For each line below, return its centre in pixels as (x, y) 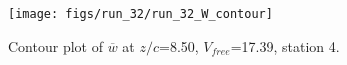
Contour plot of (55, 45)
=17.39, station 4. (285, 45)
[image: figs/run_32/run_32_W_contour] (140, 14)
